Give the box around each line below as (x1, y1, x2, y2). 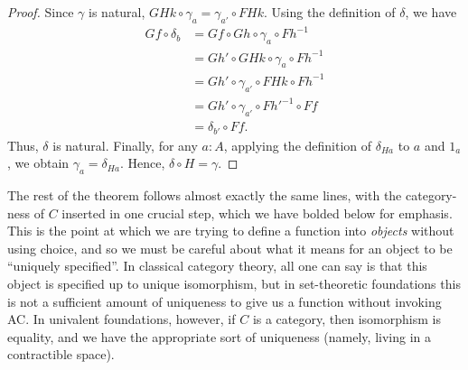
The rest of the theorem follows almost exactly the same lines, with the (7, 185, 402, 204)
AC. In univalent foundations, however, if (7, 310, 236, 328)
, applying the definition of (223, 135, 372, 154)
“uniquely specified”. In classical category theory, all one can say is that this (7, 256, 427, 275)
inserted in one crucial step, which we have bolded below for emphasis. (61, 203, 453, 222)
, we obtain (7, 153, 70, 172)
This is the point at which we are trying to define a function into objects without (7, 221, 454, 240)
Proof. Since (7, 3, 74, 21)
